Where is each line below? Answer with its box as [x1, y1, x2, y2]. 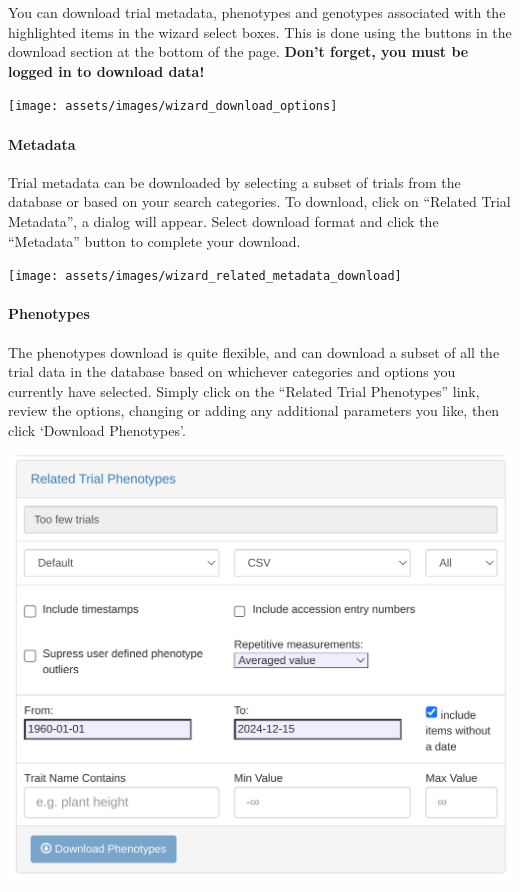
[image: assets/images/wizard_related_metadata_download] [8, 269, 402, 284]
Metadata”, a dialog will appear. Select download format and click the [8, 211, 439, 232]
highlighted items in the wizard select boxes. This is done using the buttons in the [8, 21, 512, 42]
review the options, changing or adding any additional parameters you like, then [8, 400, 500, 421]
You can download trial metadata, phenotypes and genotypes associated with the [8, 2, 506, 22]
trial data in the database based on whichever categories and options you [8, 361, 456, 382]
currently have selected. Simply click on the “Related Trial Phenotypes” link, [8, 380, 480, 401]
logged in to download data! [8, 60, 205, 81]
